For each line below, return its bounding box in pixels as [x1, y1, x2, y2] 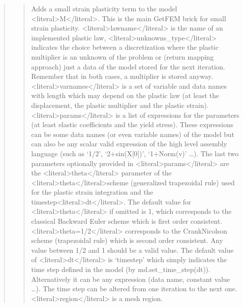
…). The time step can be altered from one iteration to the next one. [31, 283, 237, 294]
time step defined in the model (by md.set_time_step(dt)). [31, 264, 211, 274]
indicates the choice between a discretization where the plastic [31, 42, 219, 52]
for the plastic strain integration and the [31, 187, 153, 197]
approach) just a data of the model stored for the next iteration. [31, 61, 225, 71]
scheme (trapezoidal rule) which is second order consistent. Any [31, 235, 223, 245]
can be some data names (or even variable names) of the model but [31, 129, 235, 139]
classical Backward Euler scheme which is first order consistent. [31, 216, 222, 226]
